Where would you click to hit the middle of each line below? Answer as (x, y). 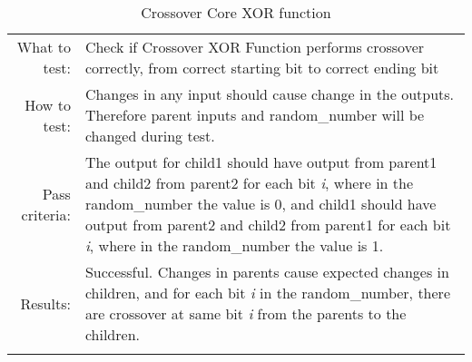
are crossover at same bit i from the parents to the (246, 313)
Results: (45, 303)
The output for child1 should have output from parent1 (261, 162)
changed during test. (150, 136)
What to (44, 47)
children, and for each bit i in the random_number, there (267, 293)
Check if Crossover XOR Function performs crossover (255, 47)
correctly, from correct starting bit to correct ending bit (262, 68)
